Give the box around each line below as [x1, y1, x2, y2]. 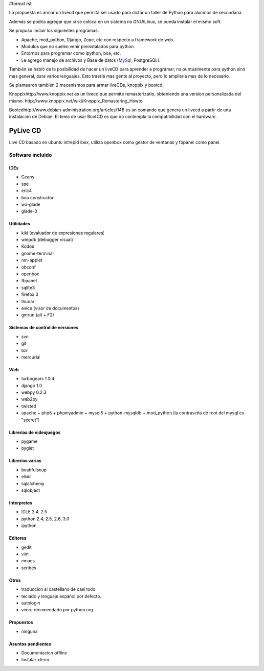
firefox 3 [21, 291, 39, 297]
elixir [21, 474, 31, 479]
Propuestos [9, 620, 34, 625]
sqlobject [21, 487, 40, 493]
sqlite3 [21, 285, 35, 290]
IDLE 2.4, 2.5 [21, 509, 47, 515]
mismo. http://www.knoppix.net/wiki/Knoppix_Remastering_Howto [9, 98, 143, 104]
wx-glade [21, 201, 41, 207]
